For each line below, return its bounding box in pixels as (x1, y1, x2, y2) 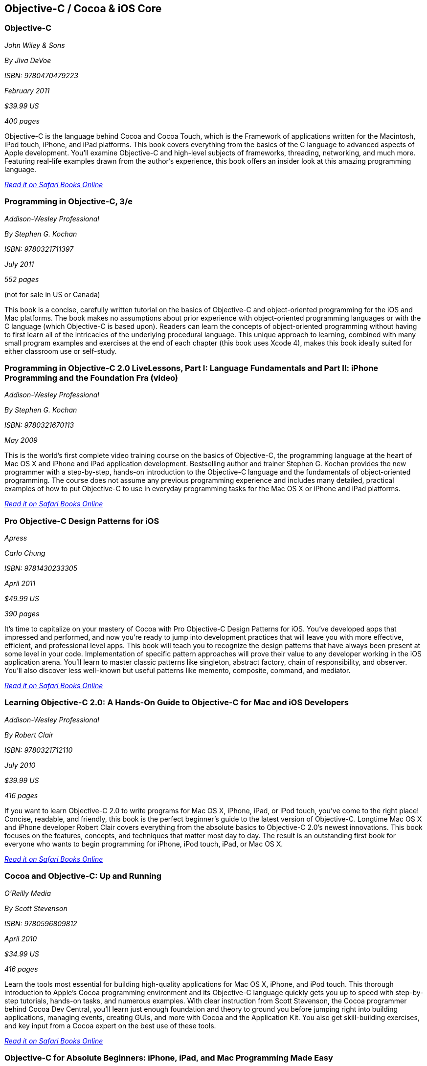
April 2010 (4, 934, 37, 943)
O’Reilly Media (4, 889, 51, 897)
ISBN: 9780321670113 (4, 421, 74, 430)
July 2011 (4, 260, 34, 268)
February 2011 (4, 86, 50, 95)
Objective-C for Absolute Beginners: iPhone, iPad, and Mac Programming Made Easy (4, 1052, 333, 1063)
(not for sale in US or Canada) (4, 290, 100, 299)
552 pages (4, 275, 39, 283)
